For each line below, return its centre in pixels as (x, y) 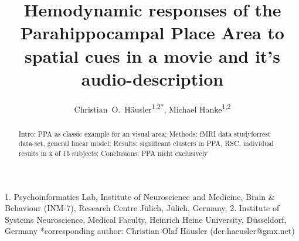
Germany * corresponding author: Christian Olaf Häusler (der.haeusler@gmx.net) (150, 231)
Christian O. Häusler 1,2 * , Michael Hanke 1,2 (152, 108)
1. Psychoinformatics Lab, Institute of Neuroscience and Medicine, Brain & (140, 196)
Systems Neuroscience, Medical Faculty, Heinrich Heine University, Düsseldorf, (146, 219)
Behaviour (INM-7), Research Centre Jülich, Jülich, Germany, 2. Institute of (142, 208)
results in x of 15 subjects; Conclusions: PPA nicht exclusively (113, 153)
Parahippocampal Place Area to (152, 33)
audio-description (152, 78)
